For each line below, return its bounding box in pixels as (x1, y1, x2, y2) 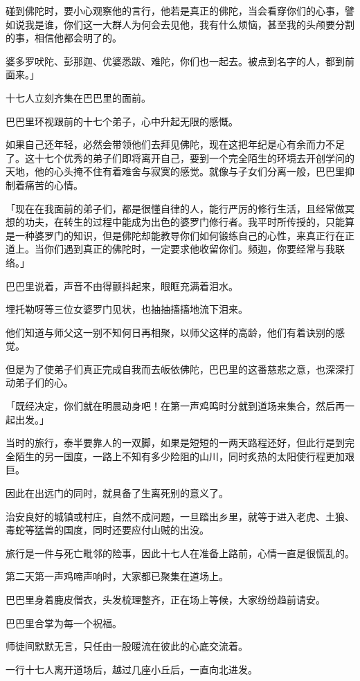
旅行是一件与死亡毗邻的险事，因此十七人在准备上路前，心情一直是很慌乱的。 (6, 545, 354, 560)
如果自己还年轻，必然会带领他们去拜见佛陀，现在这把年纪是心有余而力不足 (6, 137, 345, 152)
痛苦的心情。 (24, 177, 83, 192)
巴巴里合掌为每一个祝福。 (6, 615, 122, 630)
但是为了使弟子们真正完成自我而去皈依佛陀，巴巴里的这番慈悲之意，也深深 (6, 361, 345, 376)
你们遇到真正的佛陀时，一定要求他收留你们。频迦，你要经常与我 (44, 242, 335, 256)
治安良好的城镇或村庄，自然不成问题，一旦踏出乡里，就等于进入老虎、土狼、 (6, 509, 354, 523)
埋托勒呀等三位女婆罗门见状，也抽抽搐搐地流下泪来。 (6, 302, 248, 316)
